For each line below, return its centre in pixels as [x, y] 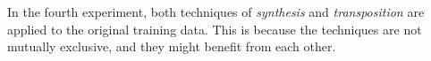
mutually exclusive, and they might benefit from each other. [172, 46]
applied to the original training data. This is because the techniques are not [215, 29]
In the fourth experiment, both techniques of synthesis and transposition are [216, 11]
